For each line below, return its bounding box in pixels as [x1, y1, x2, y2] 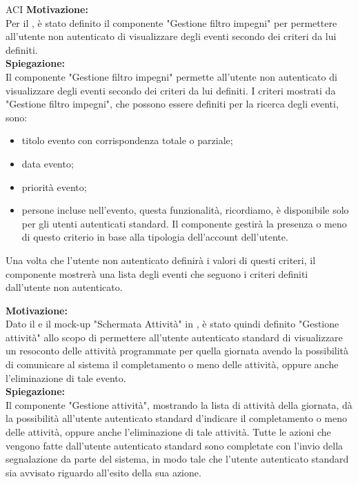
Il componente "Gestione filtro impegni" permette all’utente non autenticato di [6, 69, 337, 83]
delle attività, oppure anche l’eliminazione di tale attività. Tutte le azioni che [6, 425, 331, 439]
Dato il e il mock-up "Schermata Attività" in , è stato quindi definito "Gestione [6, 316, 339, 331]
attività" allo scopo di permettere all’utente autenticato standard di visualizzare [6, 330, 343, 344]
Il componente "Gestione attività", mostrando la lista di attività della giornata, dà [6, 397, 352, 412]
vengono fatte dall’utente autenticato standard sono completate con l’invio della [6, 438, 344, 452]
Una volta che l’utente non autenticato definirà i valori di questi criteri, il [6, 252, 316, 267]
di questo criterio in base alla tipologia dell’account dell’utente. [21, 230, 288, 244]
